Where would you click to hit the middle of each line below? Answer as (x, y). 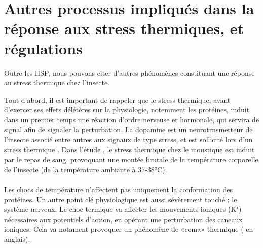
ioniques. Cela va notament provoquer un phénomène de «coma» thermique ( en (129, 229)
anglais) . (17, 239)
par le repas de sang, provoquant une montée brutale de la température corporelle (131, 159)
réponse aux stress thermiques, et (124, 28)
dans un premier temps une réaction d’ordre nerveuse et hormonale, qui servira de (132, 119)
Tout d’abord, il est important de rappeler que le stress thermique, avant (117, 99)
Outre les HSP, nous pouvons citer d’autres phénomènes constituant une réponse (129, 72)
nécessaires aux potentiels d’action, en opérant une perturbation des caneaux (123, 219)
